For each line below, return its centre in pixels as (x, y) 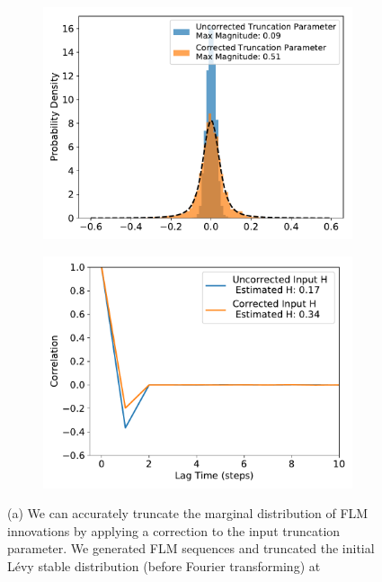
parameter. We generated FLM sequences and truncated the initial (191, 548)
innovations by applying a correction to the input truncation (174, 530)
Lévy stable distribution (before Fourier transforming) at (164, 565)
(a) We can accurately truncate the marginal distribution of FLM (188, 513)
